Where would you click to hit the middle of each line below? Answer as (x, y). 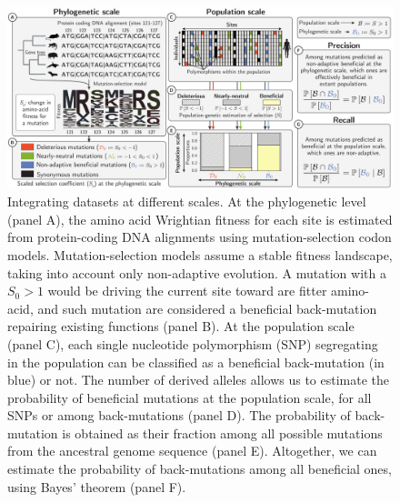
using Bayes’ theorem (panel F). (97, 486)
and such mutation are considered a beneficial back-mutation (207, 308)
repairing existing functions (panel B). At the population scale (181, 326)
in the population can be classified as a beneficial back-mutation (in (196, 362)
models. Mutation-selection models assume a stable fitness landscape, (200, 254)
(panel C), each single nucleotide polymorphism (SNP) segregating (193, 343)
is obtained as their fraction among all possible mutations (222, 433)
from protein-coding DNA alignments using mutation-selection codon (200, 237)
